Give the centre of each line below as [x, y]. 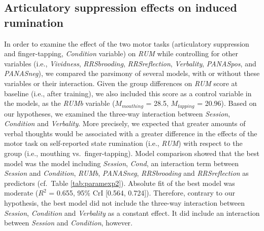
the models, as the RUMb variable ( [60, 103]
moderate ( [21, 193]
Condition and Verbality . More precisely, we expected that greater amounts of [125, 123]
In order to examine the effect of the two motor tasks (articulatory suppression [127, 43]
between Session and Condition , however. [68, 223]
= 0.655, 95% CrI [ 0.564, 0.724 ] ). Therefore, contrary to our [142, 193]
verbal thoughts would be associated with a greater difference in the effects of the [131, 133]
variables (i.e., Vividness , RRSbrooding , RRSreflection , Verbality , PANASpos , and [130, 63]
